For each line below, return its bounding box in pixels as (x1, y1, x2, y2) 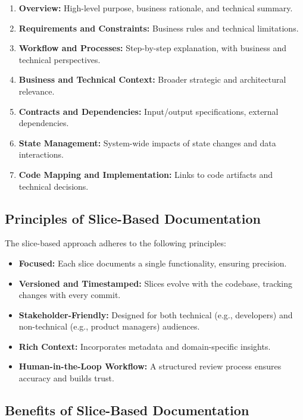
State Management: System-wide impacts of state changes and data (18, 136, 276, 149)
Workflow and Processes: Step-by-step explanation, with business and (18, 42, 286, 54)
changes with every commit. (18, 289, 121, 301)
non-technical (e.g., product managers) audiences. (18, 320, 200, 333)
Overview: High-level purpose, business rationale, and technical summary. (18, 2, 293, 14)
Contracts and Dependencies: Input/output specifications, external (18, 105, 279, 117)
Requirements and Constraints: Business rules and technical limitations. (18, 21, 299, 34)
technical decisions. (18, 180, 89, 192)
